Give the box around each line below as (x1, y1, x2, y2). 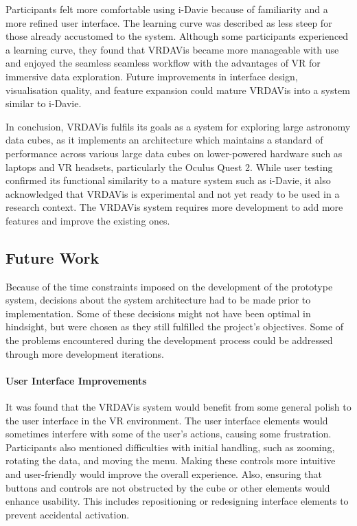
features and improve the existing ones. (5, 213, 170, 227)
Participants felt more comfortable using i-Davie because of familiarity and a (5, 2, 328, 16)
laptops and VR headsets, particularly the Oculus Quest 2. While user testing (5, 159, 333, 174)
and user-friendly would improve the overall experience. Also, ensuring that (5, 467, 322, 481)
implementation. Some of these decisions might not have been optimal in (5, 306, 311, 320)
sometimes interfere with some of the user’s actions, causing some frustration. (5, 426, 332, 441)
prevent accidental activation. (5, 507, 130, 521)
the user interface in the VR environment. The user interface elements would (5, 413, 328, 427)
